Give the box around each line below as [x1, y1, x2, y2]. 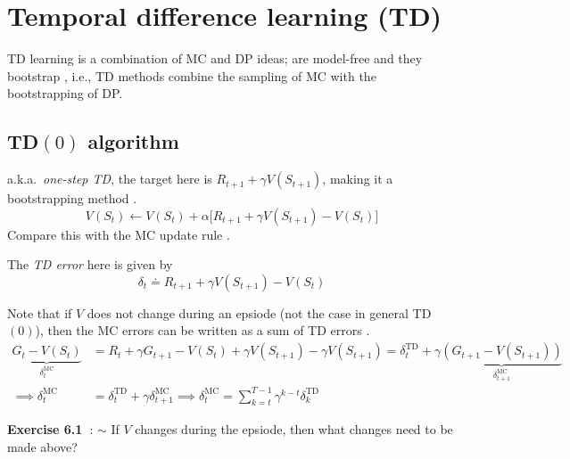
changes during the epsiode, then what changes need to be [135, 420, 453, 439]
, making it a [322, 169, 393, 188]
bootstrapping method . [7, 189, 137, 208]
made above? [7, 438, 78, 456]
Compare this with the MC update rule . [7, 225, 230, 243]
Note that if [7, 303, 72, 322]
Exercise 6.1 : [7, 420, 94, 439]
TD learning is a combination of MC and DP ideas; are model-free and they [7, 49, 423, 68]
